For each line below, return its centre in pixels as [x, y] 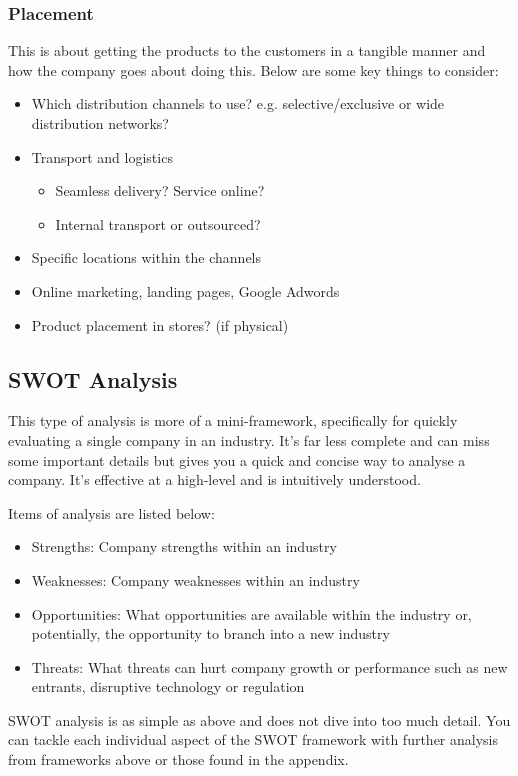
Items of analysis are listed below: [111, 512]
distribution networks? [100, 123]
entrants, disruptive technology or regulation [168, 686]
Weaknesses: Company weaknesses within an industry [195, 579]
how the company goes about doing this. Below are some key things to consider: [253, 69]
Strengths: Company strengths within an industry [184, 546]
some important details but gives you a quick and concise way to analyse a [237, 459]
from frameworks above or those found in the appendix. [178, 759]
